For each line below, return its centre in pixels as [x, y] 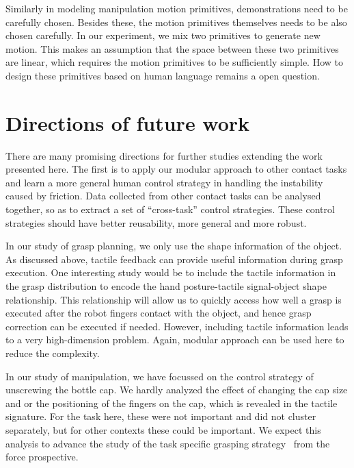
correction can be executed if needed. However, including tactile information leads [177, 326]
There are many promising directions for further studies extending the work [164, 155]
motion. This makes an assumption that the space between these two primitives [172, 48]
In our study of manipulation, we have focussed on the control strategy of [160, 376]
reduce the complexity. [53, 353]
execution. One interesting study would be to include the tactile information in [171, 272]
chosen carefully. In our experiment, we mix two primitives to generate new [163, 35]
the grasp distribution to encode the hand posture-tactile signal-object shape [166, 286]
